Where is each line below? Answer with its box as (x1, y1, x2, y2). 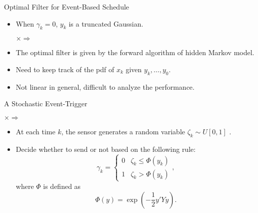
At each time (15, 126, 55, 136)
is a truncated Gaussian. (68, 18, 143, 29)
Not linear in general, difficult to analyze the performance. (15, 81, 194, 92)
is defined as (43, 180, 81, 191)
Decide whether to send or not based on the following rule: (15, 143, 196, 154)
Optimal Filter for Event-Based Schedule (4, 2, 129, 12)
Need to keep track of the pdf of (15, 64, 114, 74)
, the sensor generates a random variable (61, 126, 185, 136)
